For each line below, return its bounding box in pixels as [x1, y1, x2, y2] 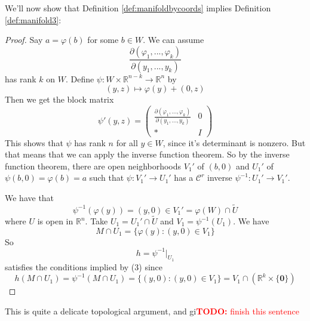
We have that [5, 191, 54, 203]
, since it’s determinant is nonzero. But [162, 136, 306, 149]
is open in [37, 215, 73, 227]
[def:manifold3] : [5, 13, 62, 26]
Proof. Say [5, 33, 43, 46]
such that [89, 171, 124, 184]
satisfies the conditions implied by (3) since [5, 260, 163, 273]
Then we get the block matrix [5, 93, 114, 106]
